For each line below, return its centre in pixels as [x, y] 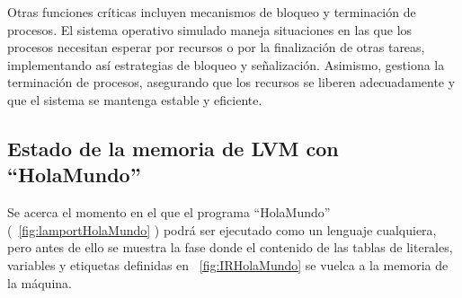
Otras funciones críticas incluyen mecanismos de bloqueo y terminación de [212, 12]
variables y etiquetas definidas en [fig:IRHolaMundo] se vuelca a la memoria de [228, 264]
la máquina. [40, 282]
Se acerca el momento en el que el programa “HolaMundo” [169, 212]
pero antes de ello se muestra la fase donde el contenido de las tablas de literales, [230, 247]
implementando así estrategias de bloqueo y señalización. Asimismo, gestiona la [226, 64]
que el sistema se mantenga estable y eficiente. [135, 99]
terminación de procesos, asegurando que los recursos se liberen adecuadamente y [231, 82]
